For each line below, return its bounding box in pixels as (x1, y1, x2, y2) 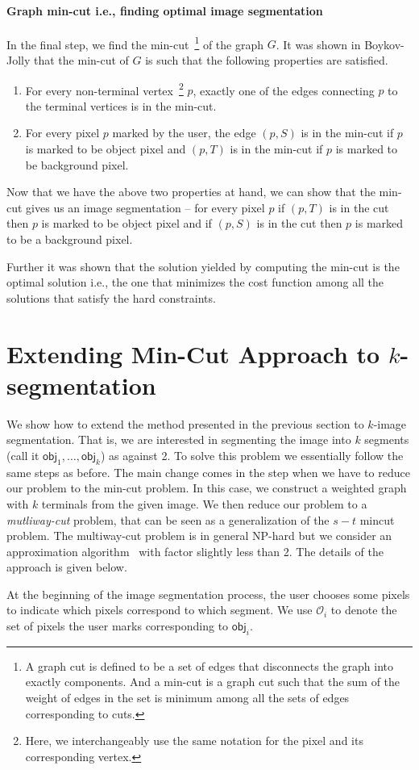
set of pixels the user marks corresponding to (6, 617, 229, 634)
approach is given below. (6, 559, 127, 575)
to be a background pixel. (6, 231, 133, 248)
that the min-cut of (34, 52, 129, 69)
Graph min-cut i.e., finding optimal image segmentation (6, 2, 323, 19)
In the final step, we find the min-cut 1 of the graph (6, 33, 264, 52)
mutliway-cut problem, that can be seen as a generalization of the (6, 511, 330, 528)
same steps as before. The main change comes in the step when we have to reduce (6, 463, 410, 480)
